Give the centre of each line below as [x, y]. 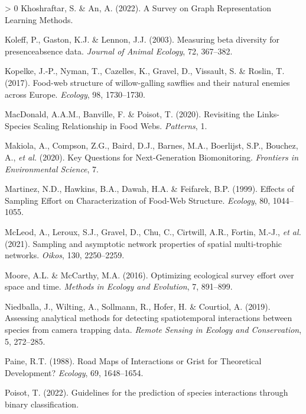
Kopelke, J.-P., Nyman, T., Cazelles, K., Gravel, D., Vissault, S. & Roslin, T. [145, 71]
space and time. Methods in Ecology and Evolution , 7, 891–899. [119, 286]
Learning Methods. [39, 19]
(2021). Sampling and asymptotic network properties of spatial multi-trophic [144, 243]
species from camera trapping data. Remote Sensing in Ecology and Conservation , [153, 330]
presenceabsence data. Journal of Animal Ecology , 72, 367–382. [119, 51]
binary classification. [42, 404]
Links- [268, 114]
